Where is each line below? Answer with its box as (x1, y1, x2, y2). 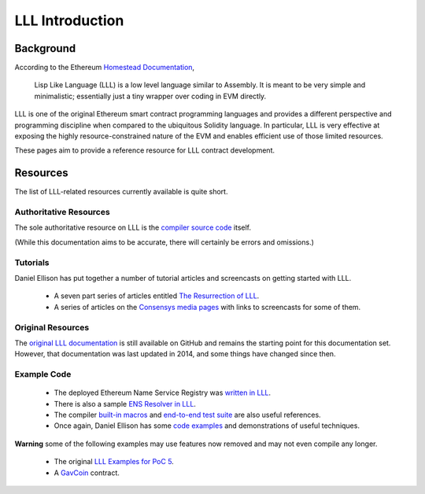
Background (14, 42, 76, 55)
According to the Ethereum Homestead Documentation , (14, 63, 195, 72)
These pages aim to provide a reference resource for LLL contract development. (14, 146, 275, 155)
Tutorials (14, 256, 50, 267)
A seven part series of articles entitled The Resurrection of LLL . (54, 291, 260, 300)
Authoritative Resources (14, 207, 110, 218)
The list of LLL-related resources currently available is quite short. (14, 187, 228, 197)
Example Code (14, 369, 72, 380)
